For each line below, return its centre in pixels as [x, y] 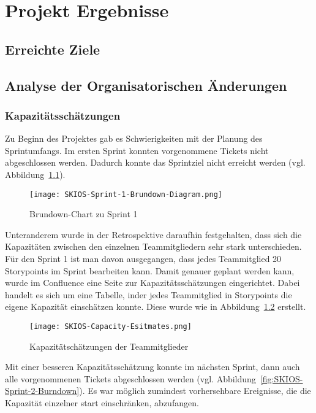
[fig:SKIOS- [281, 378]
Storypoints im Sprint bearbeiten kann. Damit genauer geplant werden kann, [150, 270]
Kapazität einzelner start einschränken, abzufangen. [102, 402]
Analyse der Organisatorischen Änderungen [146, 85]
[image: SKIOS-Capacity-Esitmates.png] [111, 326]
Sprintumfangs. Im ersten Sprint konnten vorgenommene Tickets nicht [137, 150]
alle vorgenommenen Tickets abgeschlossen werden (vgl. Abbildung [130, 378]
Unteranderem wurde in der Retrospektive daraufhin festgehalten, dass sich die [153, 234]
